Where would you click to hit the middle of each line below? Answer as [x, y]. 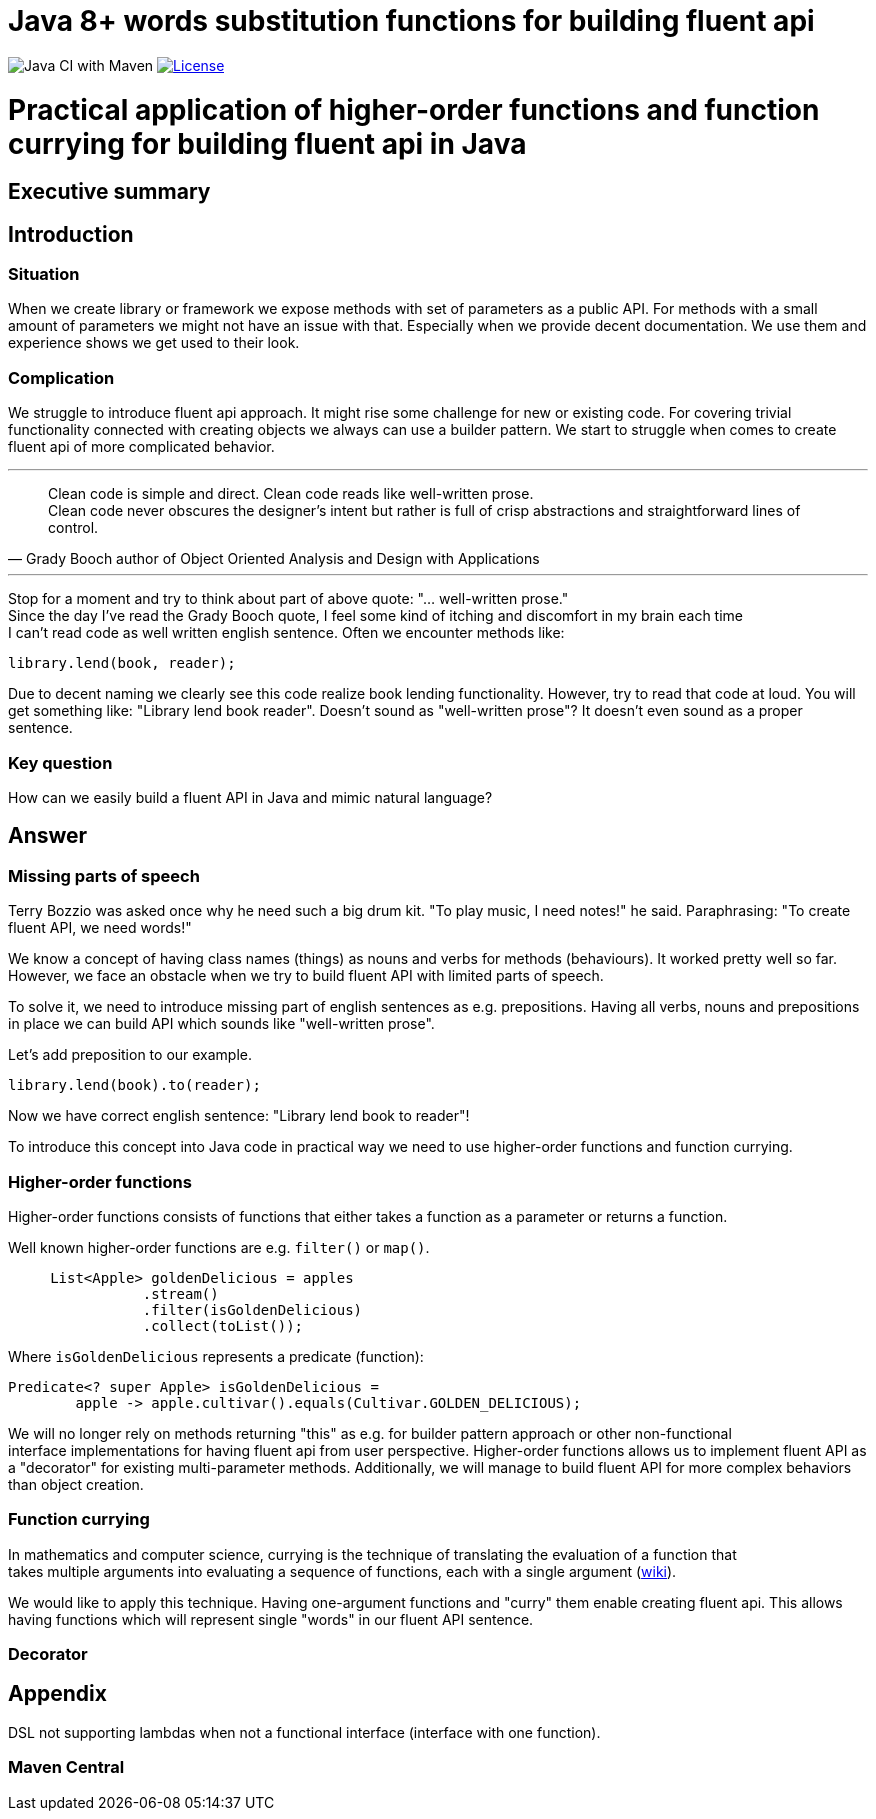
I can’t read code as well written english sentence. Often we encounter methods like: [286, 633]
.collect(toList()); [223, 1325]
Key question [60, 762]
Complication [61, 377]
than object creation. [76, 1484]
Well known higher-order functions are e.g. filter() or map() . [219, 1247]
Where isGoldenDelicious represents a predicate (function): [216, 1356]
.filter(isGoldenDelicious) [252, 1309]
